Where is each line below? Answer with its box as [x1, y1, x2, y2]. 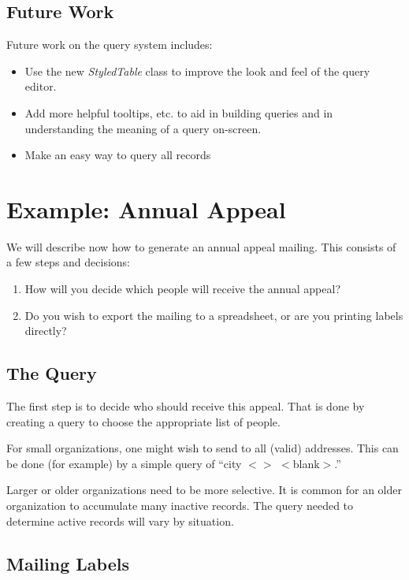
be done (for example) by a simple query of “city [6, 455, 242, 471]
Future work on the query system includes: [6, 36, 213, 53]
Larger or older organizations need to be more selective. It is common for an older [6, 481, 402, 498]
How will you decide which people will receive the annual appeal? [24, 281, 340, 297]
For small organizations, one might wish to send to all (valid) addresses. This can [6, 440, 399, 456]
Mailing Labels [6, 551, 129, 575]
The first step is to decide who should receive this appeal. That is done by [6, 398, 365, 415]
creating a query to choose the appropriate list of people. [6, 413, 281, 429]
